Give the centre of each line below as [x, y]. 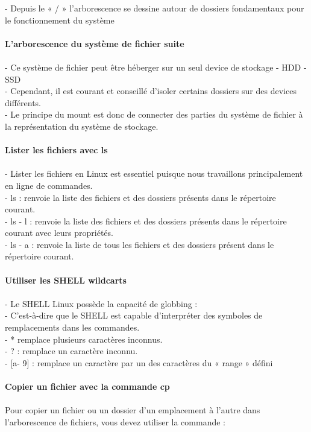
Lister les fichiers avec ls [56, 150]
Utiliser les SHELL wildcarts [66, 280]
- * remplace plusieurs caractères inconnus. [84, 339]
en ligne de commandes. [49, 185]
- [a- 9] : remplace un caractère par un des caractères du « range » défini [139, 362]
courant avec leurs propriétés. [59, 233]
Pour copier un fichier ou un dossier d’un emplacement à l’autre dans [133, 410]
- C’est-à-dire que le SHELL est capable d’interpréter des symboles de [134, 315]
